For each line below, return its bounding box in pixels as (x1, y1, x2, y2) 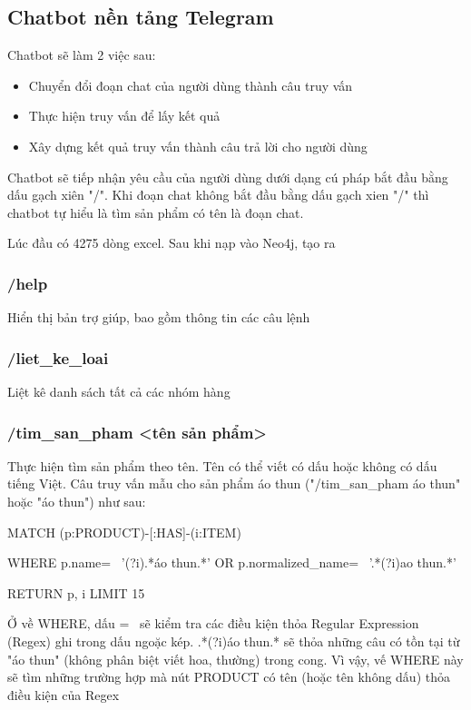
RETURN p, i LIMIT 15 (7, 583, 145, 602)
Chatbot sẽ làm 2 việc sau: (7, 45, 156, 64)
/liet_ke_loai (7, 346, 109, 369)
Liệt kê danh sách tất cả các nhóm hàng (7, 381, 231, 400)
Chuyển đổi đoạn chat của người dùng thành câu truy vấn (28, 75, 353, 94)
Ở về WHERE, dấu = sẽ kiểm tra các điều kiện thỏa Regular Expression (7, 614, 419, 633)
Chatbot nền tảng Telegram (7, 3, 274, 31)
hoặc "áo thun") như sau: (7, 491, 146, 510)
